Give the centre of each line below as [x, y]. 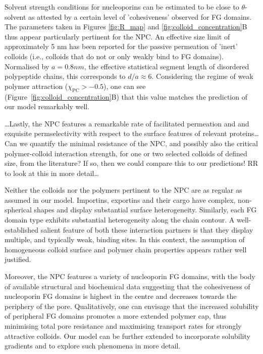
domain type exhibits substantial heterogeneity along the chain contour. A [120, 220]
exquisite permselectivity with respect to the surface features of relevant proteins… [132, 133]
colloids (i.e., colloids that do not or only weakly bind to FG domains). [114, 56]
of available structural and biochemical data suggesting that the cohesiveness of [127, 286]
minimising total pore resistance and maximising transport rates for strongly [123, 326]
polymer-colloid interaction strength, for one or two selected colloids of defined [126, 153]
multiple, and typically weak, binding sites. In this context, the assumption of [125, 239]
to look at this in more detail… [52, 173]
